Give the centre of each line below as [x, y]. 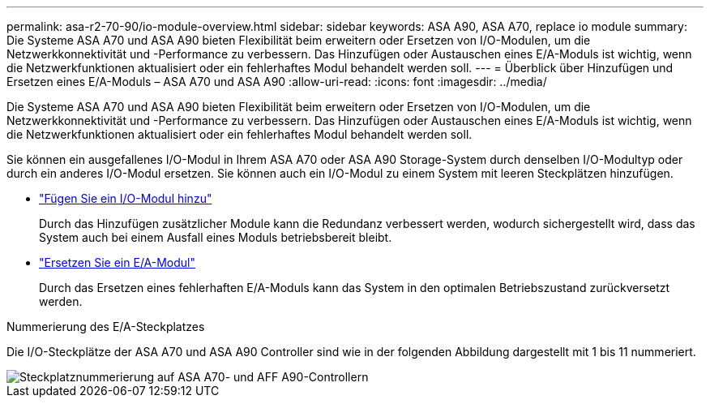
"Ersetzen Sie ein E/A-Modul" [118, 262]
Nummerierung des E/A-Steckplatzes [106, 327]
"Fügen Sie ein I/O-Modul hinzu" [126, 198]
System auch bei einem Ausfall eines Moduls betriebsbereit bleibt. [216, 237]
